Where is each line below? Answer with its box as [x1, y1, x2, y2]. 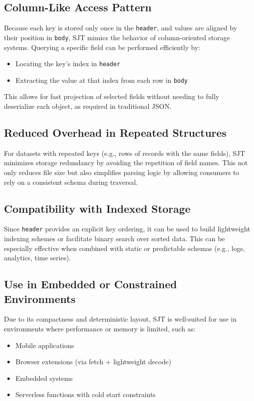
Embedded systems [15, 373, 73, 383]
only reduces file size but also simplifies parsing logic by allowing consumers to [4, 167, 239, 177]
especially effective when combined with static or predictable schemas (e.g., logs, [4, 243, 245, 253]
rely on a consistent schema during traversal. [4, 176, 138, 187]
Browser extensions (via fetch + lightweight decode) [15, 356, 171, 367]
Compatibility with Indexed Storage [4, 200, 190, 216]
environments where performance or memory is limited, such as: [4, 324, 196, 334]
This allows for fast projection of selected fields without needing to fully [4, 91, 219, 101]
